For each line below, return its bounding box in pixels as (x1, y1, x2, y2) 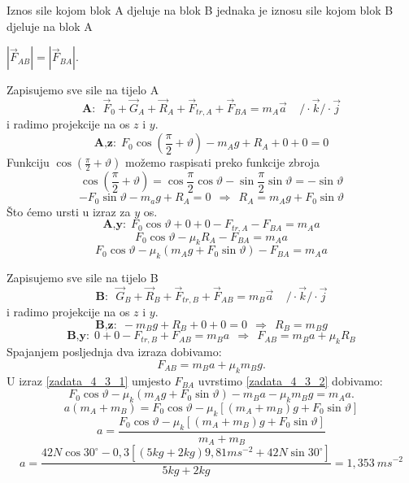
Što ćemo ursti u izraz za (7, 202, 131, 220)
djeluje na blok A (7, 17, 93, 34)
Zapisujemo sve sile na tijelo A (7, 81, 159, 98)
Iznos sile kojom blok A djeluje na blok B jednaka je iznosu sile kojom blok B (7, 2, 394, 18)
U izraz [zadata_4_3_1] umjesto (7, 372, 171, 389)
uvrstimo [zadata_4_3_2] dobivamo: (198, 372, 383, 389)
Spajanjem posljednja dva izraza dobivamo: (7, 343, 222, 360)
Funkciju (7, 154, 50, 171)
